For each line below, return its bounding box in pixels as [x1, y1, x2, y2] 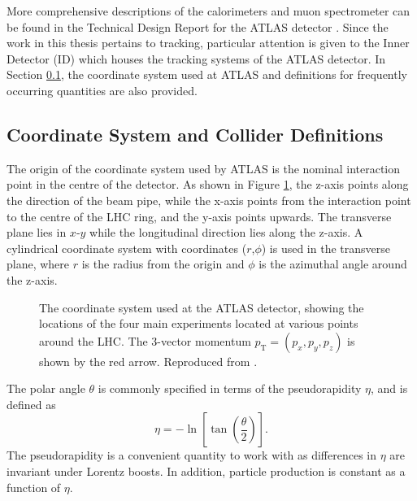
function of [7, 478, 61, 495]
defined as [7, 395, 56, 412]
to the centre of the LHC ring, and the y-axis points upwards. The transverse [7, 207, 392, 224]
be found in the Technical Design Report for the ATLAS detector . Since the [7, 18, 389, 35]
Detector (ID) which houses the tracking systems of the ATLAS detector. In [7, 50, 386, 67]
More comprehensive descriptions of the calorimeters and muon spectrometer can [7, 2, 410, 19]
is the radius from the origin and [81, 255, 245, 272]
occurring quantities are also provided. [7, 81, 198, 98]
